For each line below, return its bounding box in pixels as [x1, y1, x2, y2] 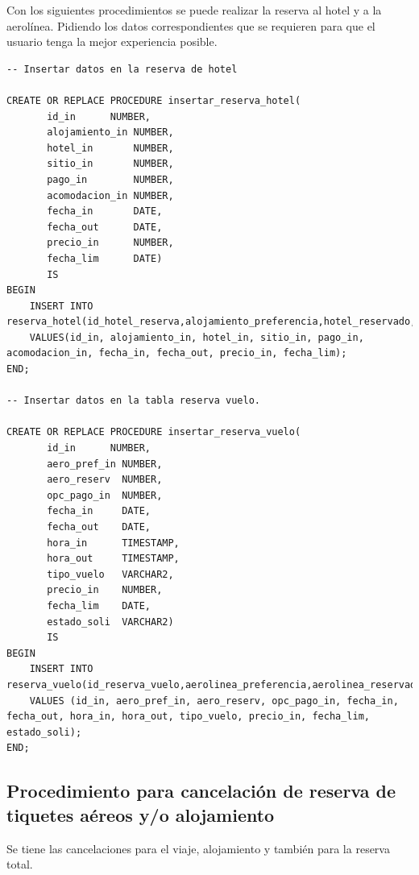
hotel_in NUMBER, [47, 142, 174, 154]
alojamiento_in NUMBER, [47, 126, 174, 139]
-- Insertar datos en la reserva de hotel [6, 63, 238, 75]
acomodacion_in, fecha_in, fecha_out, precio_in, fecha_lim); [6, 347, 347, 359]
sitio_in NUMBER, [47, 158, 174, 170]
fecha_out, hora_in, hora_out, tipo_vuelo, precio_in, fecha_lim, [6, 711, 371, 723]
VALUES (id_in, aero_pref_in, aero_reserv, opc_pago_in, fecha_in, [29, 695, 399, 707]
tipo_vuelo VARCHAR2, [47, 568, 174, 580]
